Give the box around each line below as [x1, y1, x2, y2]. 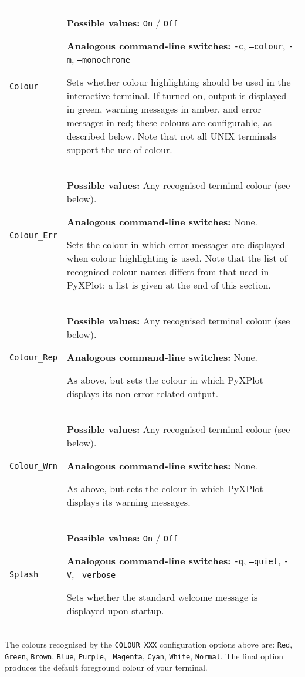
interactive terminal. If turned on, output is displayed [66, 89, 287, 102]
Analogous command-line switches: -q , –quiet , [66, 554, 281, 567]
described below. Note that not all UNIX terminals [66, 129, 276, 143]
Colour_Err [9, 230, 57, 240]
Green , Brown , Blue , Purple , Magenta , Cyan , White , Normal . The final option [5, 649, 284, 662]
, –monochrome [72, 52, 130, 66]
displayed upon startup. [66, 604, 164, 617]
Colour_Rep [9, 352, 57, 362]
